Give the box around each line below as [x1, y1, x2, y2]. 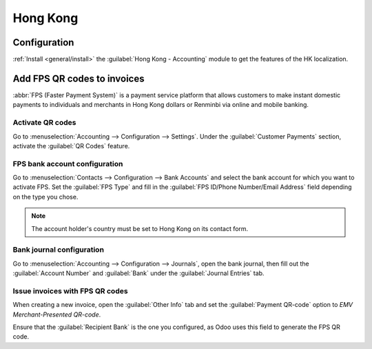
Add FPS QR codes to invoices [12, 72, 145, 84]
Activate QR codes [12, 118, 76, 128]
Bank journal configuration [12, 245, 105, 255]
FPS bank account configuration [12, 159, 123, 168]
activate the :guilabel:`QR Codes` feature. [12, 141, 130, 150]
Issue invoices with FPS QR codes [12, 286, 128, 296]
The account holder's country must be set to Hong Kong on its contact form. [31, 224, 249, 232]
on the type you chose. [12, 192, 79, 201]
